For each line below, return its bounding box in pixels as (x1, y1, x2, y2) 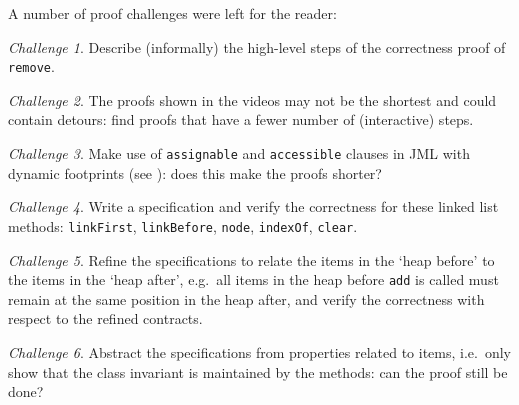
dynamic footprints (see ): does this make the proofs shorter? (8, 162, 382, 183)
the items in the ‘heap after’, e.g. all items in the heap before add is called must (8, 269, 499, 290)
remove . (8, 56, 55, 77)
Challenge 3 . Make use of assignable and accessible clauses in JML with (8, 143, 470, 164)
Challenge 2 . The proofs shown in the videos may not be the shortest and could (8, 89, 497, 110)
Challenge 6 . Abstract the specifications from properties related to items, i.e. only (8, 341, 512, 362)
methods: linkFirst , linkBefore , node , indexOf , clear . (8, 215, 358, 236)
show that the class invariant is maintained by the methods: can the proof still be (8, 361, 508, 382)
